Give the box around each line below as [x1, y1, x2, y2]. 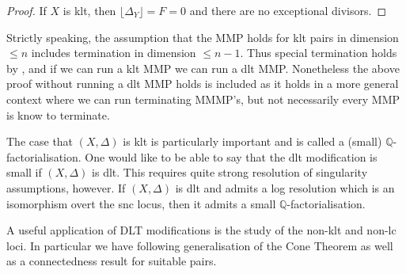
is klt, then [63, 2, 116, 18]
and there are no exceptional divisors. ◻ [189, 2, 387, 18]
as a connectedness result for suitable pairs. [6, 253, 217, 269]
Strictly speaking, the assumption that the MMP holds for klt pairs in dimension [6, 29, 399, 45]
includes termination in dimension [31, 44, 196, 61]
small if [6, 164, 42, 181]
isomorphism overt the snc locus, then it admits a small [6, 195, 276, 211]
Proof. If [6, 2, 47, 18]
